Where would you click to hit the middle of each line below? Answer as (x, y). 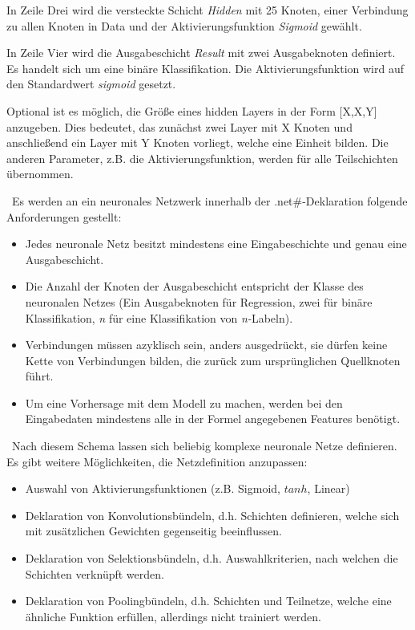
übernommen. (40, 174)
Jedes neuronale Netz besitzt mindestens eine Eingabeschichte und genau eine (216, 244)
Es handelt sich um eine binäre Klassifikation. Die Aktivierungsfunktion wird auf (205, 68)
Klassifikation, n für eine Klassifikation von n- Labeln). (159, 317)
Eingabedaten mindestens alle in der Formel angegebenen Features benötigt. (213, 419)
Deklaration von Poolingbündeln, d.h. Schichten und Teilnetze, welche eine (208, 601)
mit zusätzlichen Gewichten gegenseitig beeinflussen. (153, 531)
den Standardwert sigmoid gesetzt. (91, 84)
